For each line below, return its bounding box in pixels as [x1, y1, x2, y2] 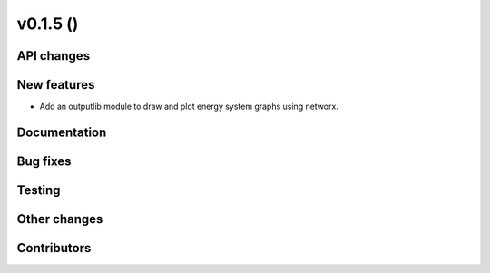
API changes [16, 48, 91, 63]
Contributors [16, 240, 92, 256]
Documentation [16, 124, 107, 140]
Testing [16, 182, 61, 198]
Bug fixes [16, 153, 72, 169]
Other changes [16, 211, 103, 227]
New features [16, 77, 95, 93]
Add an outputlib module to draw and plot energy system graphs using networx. [39, 101, 339, 112]
